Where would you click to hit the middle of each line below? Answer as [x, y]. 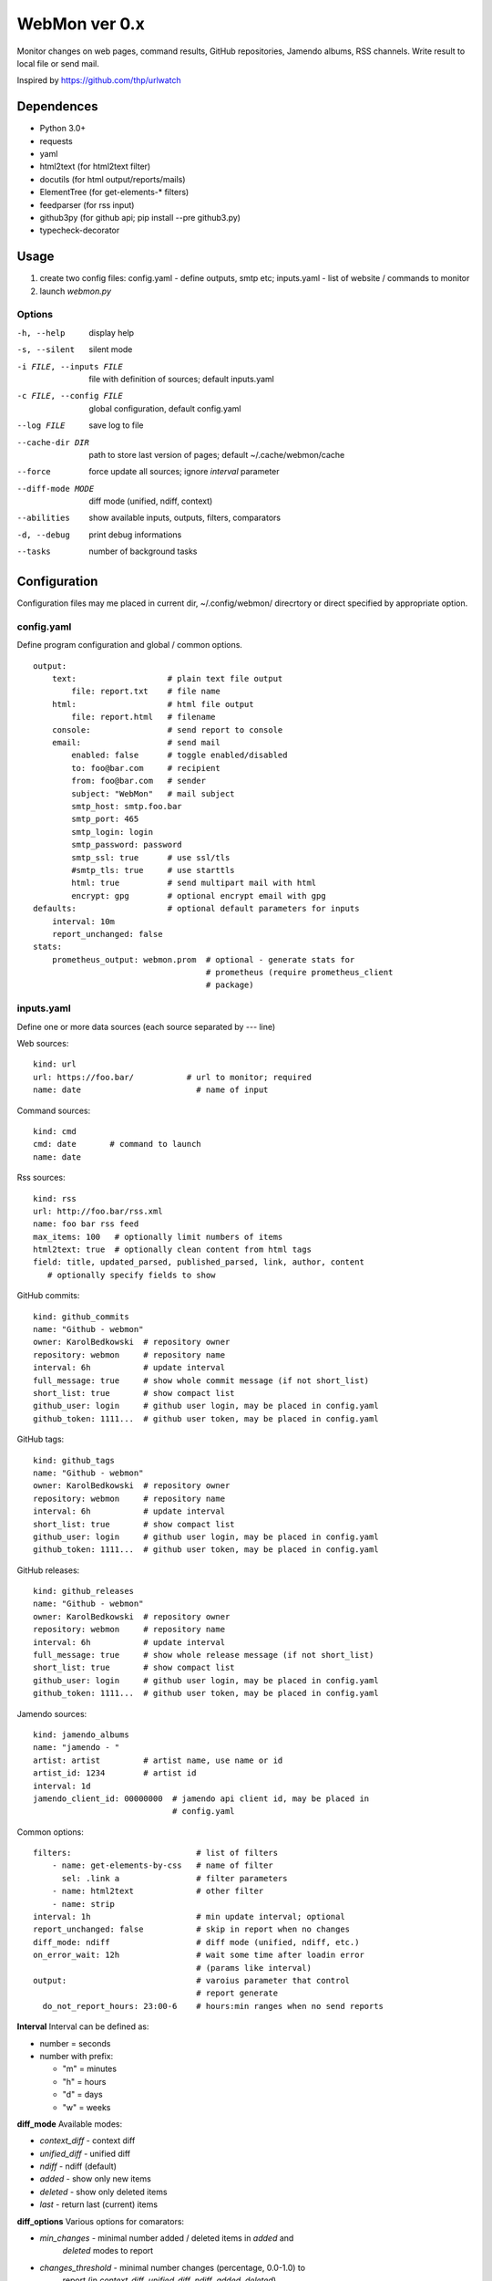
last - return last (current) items [99, 2204]
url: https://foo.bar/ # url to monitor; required [172, 1077]
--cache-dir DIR [53, 442]
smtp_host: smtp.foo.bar [127, 806]
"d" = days [83, 2095]
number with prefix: [77, 2056]
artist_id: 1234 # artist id [115, 1773]
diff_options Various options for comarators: [101, 2221]
